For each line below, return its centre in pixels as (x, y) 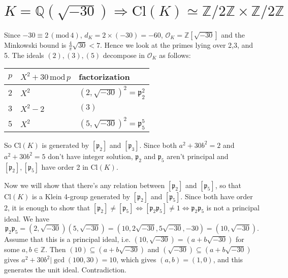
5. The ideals (24, 55)
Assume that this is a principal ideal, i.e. (67, 239)
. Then (56, 249)
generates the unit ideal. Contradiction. (65, 269)
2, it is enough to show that (47, 207)
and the (233, 34)
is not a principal (233, 207)
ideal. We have (27, 218)
